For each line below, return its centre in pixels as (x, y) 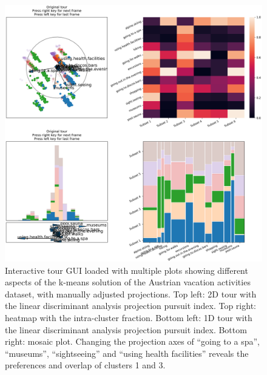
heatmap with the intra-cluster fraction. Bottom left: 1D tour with (129, 317)
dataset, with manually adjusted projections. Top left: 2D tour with (131, 294)
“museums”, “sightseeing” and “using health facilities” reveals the (127, 353)
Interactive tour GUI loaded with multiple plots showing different (127, 270)
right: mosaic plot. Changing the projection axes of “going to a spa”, (132, 341)
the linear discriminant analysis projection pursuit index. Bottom (126, 329)
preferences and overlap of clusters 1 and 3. (85, 365)
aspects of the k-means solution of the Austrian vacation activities (128, 282)
